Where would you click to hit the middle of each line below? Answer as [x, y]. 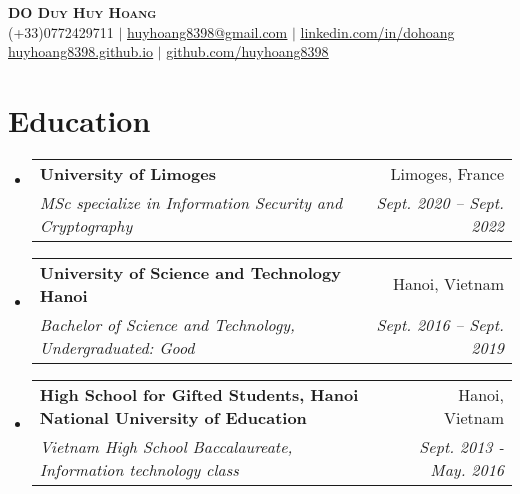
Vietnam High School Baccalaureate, [166, 446]
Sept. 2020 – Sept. [440, 202]
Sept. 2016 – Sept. [440, 324]
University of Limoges [127, 173]
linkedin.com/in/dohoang [377, 31]
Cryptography [86, 225]
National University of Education [173, 417]
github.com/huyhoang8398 [247, 51]
